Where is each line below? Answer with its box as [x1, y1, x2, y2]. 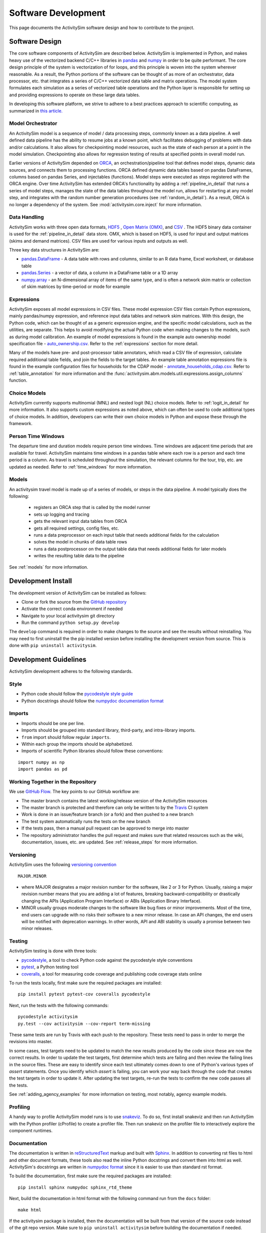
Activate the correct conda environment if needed [21, 606, 123, 612]
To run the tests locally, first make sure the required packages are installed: [9, 980, 162, 986]
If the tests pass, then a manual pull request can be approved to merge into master [21, 825, 189, 831]
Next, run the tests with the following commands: [9, 1002, 109, 1008]
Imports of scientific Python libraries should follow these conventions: [21, 748, 164, 754]
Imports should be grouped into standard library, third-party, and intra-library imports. [21, 727, 196, 733]
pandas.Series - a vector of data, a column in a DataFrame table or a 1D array [21, 270, 178, 276]
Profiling [9, 1103, 31, 1110]
